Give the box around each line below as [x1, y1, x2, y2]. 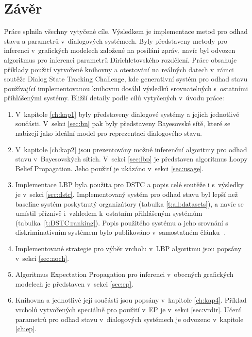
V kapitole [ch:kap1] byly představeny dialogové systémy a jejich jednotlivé [15, 109, 239, 119]
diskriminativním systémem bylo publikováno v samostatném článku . [15, 227, 225, 237]
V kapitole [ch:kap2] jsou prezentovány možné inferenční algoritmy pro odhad [15, 144, 247, 154]
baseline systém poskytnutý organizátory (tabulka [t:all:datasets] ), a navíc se [15, 198, 244, 209]
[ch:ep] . [15, 323, 36, 334]
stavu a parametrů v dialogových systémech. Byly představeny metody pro [4, 35, 227, 46]
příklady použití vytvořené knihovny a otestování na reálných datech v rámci [4, 64, 234, 74]
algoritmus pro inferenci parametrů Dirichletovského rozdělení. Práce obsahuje [4, 54, 237, 64]
